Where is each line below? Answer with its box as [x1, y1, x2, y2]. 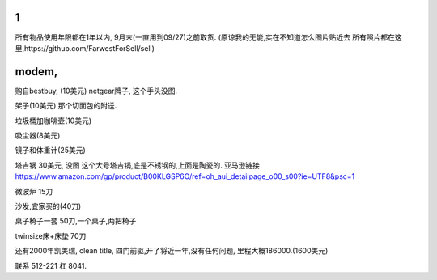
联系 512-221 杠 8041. [15, 261, 87, 270]
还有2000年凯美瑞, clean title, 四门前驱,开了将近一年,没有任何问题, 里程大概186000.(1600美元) [15, 246, 329, 256]
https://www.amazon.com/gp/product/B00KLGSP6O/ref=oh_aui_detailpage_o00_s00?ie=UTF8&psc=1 [15, 172, 355, 181]
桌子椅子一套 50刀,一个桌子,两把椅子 [15, 216, 137, 226]
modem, [15, 65, 58, 78]
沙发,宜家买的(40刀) [15, 201, 82, 210]
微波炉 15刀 [15, 186, 53, 196]
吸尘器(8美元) [15, 130, 61, 140]
